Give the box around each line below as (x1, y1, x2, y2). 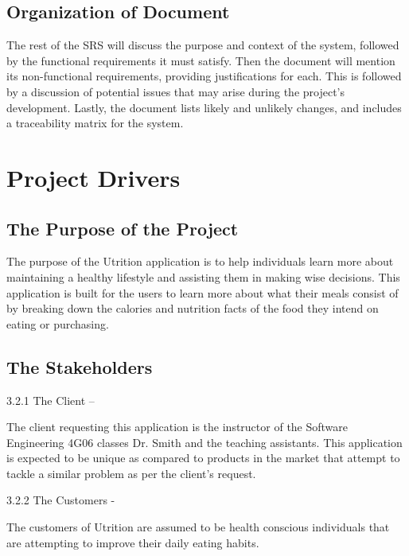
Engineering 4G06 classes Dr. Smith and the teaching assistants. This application (6, 434, 403, 450)
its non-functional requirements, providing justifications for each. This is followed (6, 68, 402, 84)
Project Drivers (6, 161, 181, 193)
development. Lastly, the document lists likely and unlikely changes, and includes (6, 99, 402, 115)
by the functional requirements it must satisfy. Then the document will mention (6, 52, 395, 68)
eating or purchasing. (6, 315, 109, 332)
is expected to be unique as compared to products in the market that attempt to (6, 449, 400, 466)
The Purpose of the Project (6, 216, 239, 240)
